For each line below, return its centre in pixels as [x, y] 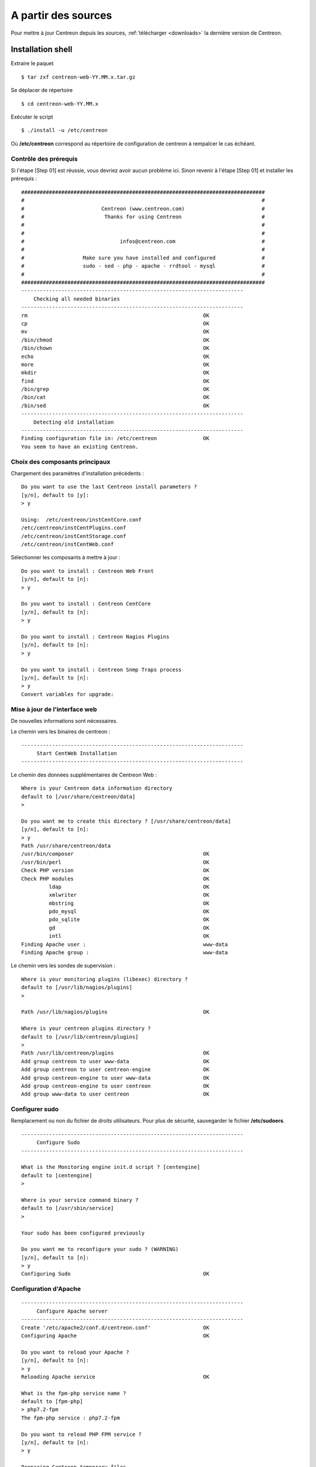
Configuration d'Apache [46, 1289]
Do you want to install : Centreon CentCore [86, 604]
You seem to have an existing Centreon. [80, 447]
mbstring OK [129, 903]
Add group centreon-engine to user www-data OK [116, 1078]
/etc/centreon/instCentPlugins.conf [74, 528]
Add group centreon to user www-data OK [116, 1061]
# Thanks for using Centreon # [143, 217]
